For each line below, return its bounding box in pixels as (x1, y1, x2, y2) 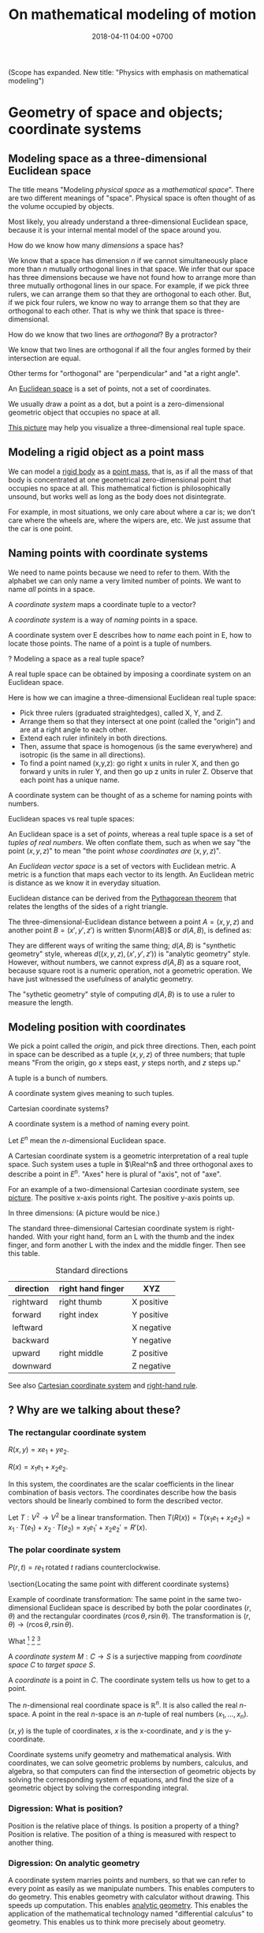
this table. (8, 1248, 41, 1258)
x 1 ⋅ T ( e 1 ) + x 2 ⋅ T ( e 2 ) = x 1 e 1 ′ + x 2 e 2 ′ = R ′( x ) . (8, 1523, 147, 1534)
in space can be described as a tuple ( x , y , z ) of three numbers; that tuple (8, 1050, 246, 1060)
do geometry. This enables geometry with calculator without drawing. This (8, 1892, 250, 1901)
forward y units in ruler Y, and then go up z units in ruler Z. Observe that (19, 766, 254, 776)
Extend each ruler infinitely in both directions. (19, 733, 168, 743)
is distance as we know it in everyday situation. (8, 877, 162, 888)
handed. (8, 1231, 35, 1241)
